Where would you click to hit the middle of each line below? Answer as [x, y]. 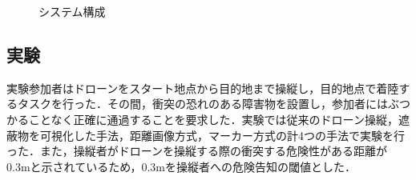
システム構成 [72, 11]
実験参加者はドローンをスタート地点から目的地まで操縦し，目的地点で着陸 [203, 88]
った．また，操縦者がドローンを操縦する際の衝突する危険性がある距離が [197, 151]
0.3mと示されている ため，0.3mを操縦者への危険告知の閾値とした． [181, 166]
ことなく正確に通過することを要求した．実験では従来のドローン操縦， [213, 119]
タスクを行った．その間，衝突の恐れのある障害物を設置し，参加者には [202, 104]
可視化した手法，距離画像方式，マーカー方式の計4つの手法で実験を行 [222, 135]
